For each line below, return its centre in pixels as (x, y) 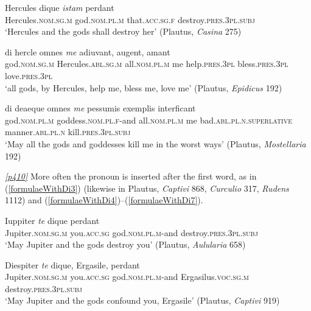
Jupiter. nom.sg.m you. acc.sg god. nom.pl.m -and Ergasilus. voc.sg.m (127, 277)
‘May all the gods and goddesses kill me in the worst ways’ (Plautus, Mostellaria (155, 143)
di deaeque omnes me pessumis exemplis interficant (100, 108)
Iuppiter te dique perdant (52, 220)
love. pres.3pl (29, 75)
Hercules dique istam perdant (60, 7)
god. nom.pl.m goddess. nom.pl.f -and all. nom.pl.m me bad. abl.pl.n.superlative (149, 120)
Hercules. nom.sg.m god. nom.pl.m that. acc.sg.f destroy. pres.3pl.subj (130, 19)
